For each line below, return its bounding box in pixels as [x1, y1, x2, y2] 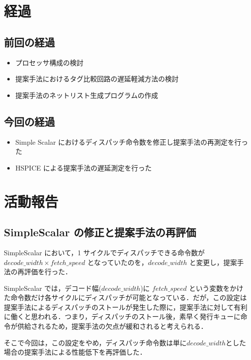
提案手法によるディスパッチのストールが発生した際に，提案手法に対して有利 [4, 302, 248, 312]
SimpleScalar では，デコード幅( [4, 283, 101, 293]
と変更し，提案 [189, 257, 237, 267]
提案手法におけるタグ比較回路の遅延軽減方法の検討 [15, 74, 179, 84]
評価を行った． [24, 266, 72, 277]
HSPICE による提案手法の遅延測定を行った [15, 162, 152, 172]
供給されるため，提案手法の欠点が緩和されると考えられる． [17, 321, 208, 331]
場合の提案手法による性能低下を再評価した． [4, 347, 147, 357]
